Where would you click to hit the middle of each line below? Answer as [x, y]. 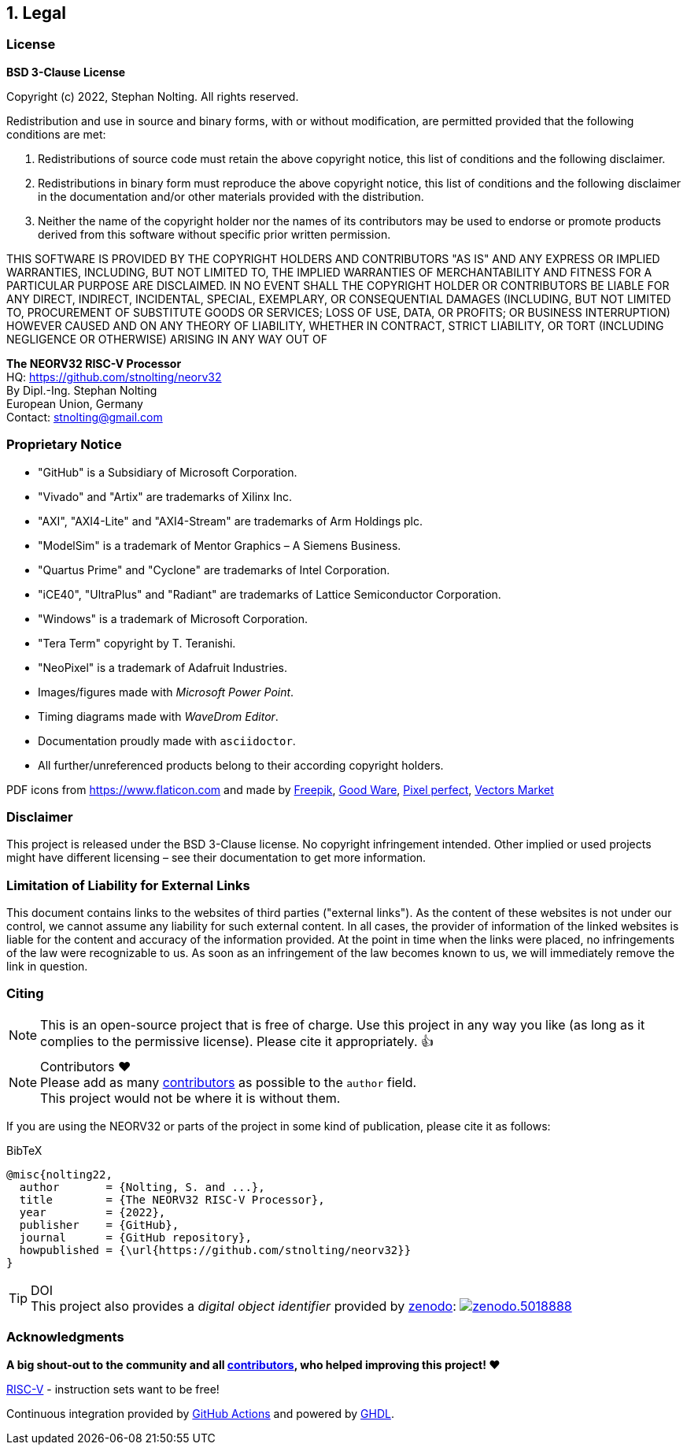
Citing [25, 994]
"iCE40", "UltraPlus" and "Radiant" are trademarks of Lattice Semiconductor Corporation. [270, 594]
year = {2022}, [92, 1212]
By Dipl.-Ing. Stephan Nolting [82, 390]
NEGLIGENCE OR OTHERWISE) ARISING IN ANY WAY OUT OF [167, 339]
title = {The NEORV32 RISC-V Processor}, [172, 1199]
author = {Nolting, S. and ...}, [142, 1187]
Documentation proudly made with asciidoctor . [167, 740]
